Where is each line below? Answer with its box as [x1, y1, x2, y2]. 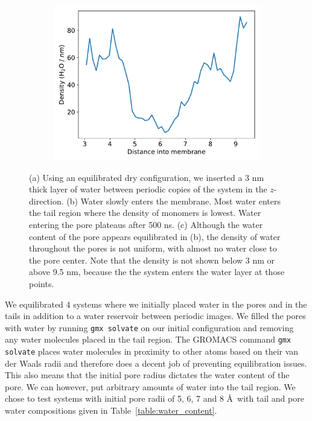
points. [29, 277, 54, 290]
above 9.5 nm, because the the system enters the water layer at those [29, 265, 285, 278]
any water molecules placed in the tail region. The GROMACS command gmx [5, 333, 291, 346]
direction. [29, 194, 64, 207]
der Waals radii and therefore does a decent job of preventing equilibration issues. [5, 356, 307, 369]
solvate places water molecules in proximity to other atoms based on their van [5, 345, 299, 358]
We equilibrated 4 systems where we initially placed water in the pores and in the [5, 297, 307, 310]
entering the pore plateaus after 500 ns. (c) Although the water [29, 218, 263, 230]
